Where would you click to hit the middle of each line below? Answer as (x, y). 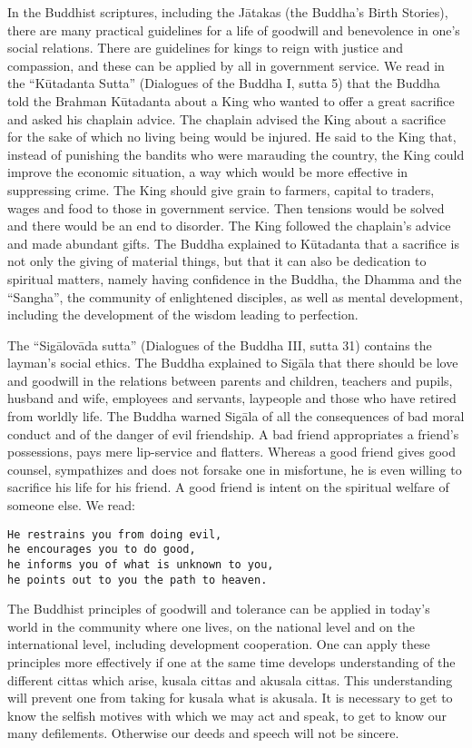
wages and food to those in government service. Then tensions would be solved (226, 207)
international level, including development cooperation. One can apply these (219, 644)
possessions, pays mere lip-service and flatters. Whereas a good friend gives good (232, 452)
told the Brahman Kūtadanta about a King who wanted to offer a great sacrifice (231, 100)
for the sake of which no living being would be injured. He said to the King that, (232, 137)
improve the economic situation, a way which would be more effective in (208, 172)
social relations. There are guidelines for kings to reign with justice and (206, 48)
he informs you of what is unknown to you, (141, 564)
